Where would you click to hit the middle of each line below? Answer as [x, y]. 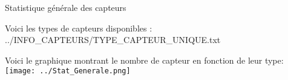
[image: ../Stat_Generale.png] [68, 71]
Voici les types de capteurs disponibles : [79, 28]
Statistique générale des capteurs [66, 7]
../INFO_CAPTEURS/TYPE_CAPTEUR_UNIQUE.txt [113, 40]
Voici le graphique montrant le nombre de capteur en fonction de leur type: [144, 60]
